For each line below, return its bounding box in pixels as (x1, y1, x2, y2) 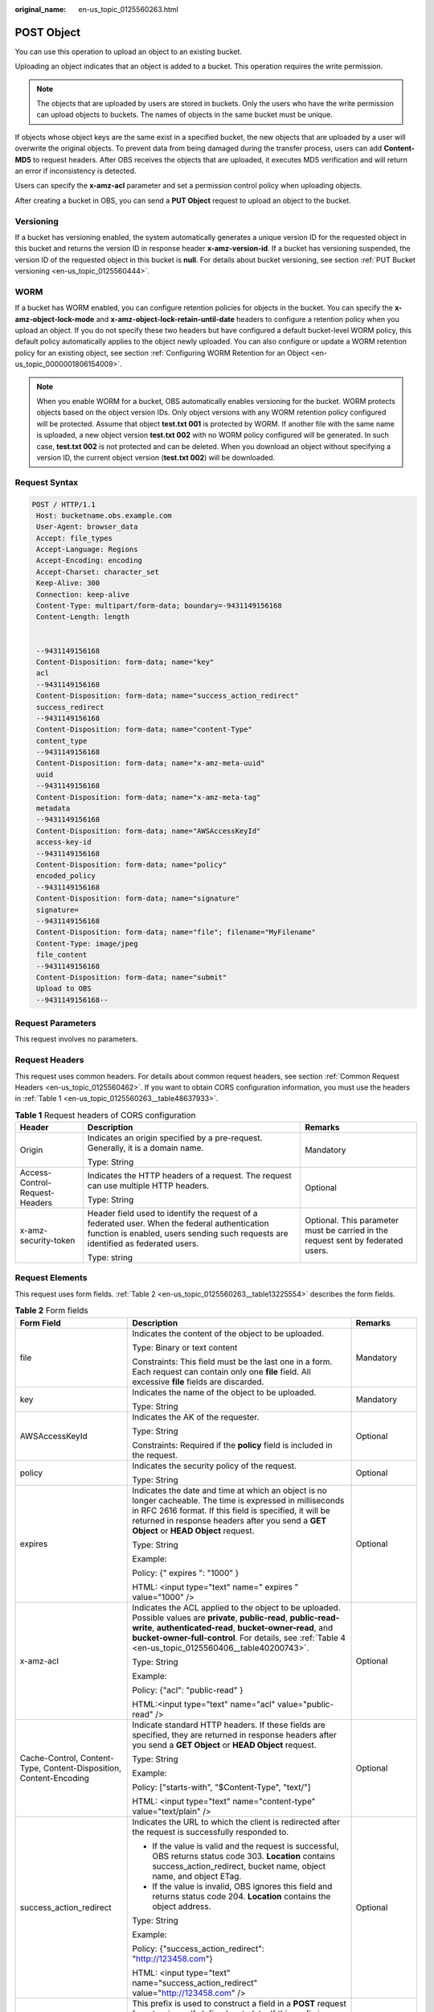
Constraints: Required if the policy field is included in (132, 1439, 333, 1450)
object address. (152, 1900, 211, 1911)
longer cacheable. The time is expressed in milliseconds (132, 1495, 345, 1506)
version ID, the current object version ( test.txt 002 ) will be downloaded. (36, 452, 276, 462)
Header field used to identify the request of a (87, 1208, 258, 1219)
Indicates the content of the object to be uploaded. (132, 1328, 325, 1339)
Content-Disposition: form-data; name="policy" (36, 860, 227, 869)
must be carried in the (305, 1225, 389, 1236)
